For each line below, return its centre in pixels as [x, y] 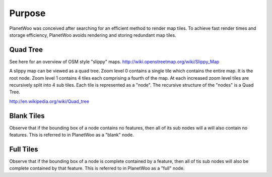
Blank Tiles [27, 116]
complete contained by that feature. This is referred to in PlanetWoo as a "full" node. [97, 168]
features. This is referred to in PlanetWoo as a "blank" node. [72, 135]
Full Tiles [24, 149]
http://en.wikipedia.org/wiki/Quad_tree [49, 101]
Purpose [27, 13]
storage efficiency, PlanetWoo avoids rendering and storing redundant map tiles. [93, 35]
